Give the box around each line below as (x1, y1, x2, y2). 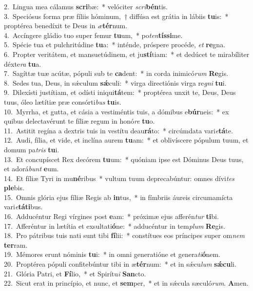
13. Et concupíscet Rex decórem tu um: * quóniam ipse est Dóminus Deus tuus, (4, 154, 244, 164)
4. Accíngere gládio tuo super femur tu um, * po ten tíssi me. (4, 30, 183, 40)
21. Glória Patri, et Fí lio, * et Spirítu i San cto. (4, 268, 146, 278)
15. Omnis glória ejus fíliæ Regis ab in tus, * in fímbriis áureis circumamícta (4, 192, 233, 202)
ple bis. (4, 182, 24, 193)
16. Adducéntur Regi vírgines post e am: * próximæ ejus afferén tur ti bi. (4, 211, 219, 221)
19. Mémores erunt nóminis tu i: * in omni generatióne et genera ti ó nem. (4, 249, 220, 259)
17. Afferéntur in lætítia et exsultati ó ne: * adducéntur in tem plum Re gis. (4, 220, 225, 231)
